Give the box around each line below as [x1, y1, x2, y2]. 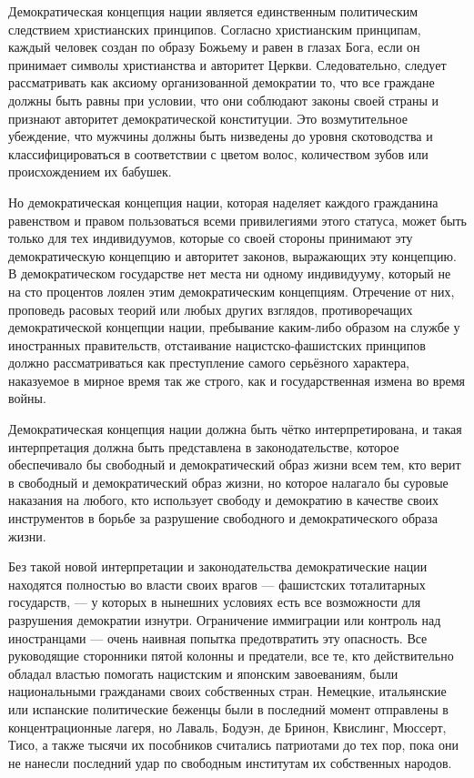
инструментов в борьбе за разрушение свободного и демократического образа [8, 509, 439, 528]
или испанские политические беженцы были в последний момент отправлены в [8, 699, 449, 718]
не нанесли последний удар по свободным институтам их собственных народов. [8, 753, 452, 772]
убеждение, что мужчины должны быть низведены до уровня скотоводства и [8, 126, 433, 146]
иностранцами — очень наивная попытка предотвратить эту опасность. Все [8, 628, 428, 647]
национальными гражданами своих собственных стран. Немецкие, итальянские [8, 682, 447, 701]
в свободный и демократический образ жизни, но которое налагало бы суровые [8, 472, 449, 491]
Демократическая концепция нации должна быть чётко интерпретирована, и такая [8, 419, 462, 439]
